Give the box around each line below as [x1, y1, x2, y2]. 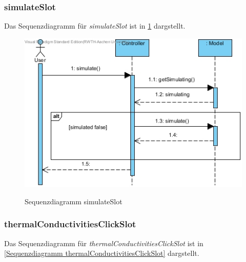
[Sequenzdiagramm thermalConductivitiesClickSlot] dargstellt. [4, 248, 199, 258]
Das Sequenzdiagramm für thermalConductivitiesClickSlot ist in [4, 237, 203, 248]
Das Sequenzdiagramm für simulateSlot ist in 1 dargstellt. [4, 20, 186, 31]
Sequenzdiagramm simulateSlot [25, 196, 122, 206]
